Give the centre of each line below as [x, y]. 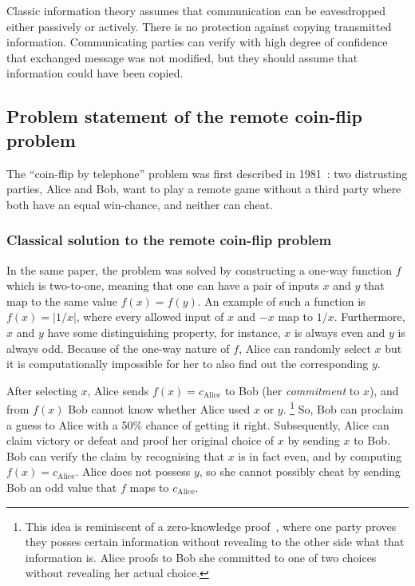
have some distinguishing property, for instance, [164, 332]
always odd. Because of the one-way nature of [118, 348]
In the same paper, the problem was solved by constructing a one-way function [200, 269]
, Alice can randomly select [305, 348]
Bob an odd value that [62, 487]
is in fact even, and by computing [320, 455]
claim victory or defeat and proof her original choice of [140, 440]
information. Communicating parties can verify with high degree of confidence [197, 42]
